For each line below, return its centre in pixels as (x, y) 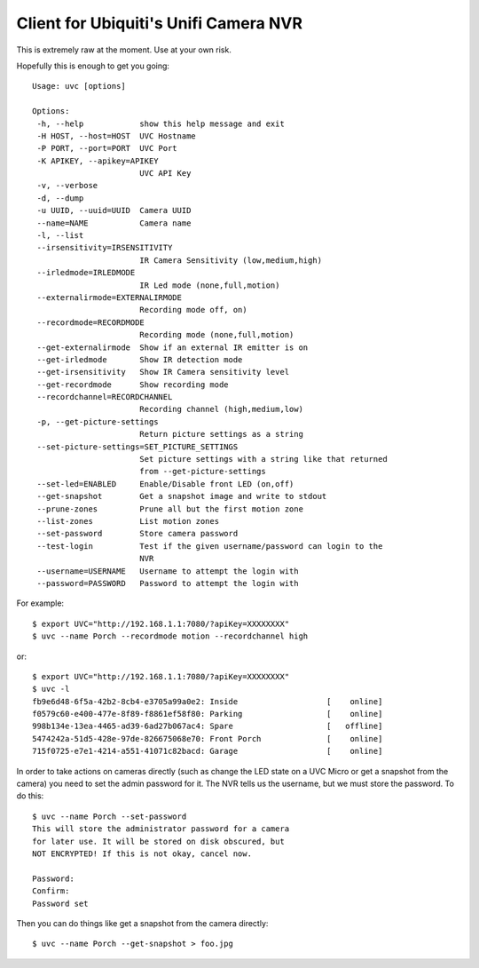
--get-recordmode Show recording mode (133, 385)
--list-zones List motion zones (128, 521)
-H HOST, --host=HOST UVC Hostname (117, 136)
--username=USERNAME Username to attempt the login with (168, 571)
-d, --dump (60, 198)
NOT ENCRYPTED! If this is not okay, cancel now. (142, 853)
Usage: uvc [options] (79, 86)
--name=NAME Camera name (114, 223)
